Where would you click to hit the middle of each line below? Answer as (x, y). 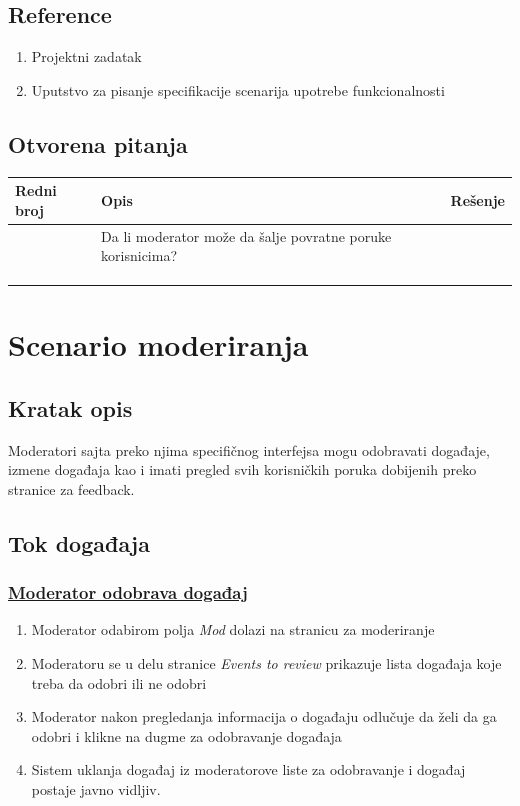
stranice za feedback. (71, 488)
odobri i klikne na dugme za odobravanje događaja (186, 735)
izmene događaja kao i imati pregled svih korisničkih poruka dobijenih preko (242, 469)
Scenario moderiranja (158, 344)
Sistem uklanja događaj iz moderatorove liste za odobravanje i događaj (248, 769)
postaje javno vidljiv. (96, 788)
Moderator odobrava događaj (128, 592)
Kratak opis (70, 407)
